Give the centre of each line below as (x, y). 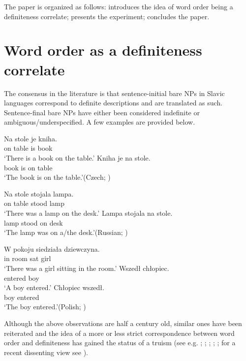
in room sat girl (28, 258)
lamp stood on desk (33, 222)
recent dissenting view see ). (46, 352)
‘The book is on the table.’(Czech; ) (57, 177)
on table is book (28, 148)
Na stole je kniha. (31, 138)
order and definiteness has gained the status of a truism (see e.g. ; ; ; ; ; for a (120, 343)
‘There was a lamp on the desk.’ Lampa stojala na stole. (88, 213)
